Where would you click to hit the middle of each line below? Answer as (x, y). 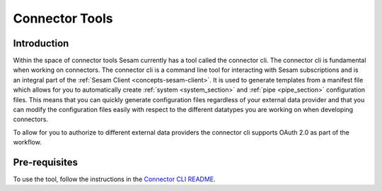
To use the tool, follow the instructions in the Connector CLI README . (114, 179)
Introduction (41, 43)
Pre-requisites (45, 162)
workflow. (27, 142)
